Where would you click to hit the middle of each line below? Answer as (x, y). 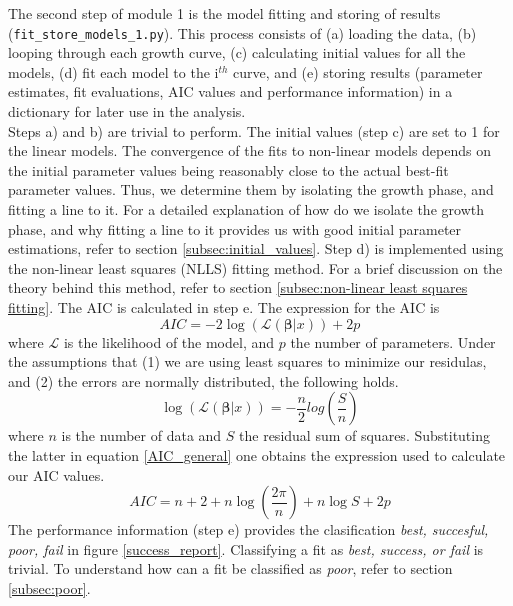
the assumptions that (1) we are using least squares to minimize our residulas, (247, 361)
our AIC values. (56, 474)
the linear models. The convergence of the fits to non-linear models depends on (250, 150)
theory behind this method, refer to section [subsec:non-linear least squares (238, 287)
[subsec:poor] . (49, 587)
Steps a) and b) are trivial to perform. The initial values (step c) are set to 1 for (254, 130)
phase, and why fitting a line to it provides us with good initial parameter (235, 228)
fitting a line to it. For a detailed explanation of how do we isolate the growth (246, 209)
